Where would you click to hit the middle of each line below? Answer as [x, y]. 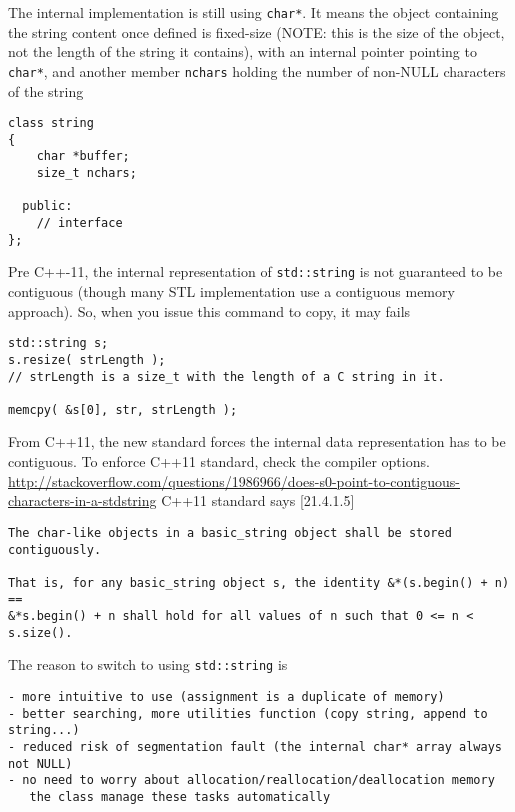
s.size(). [40, 632]
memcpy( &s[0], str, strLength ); [123, 409]
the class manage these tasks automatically [180, 797]
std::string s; [58, 343]
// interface [79, 223]
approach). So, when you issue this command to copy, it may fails [209, 310]
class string [51, 123]
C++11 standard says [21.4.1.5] [258, 500]
